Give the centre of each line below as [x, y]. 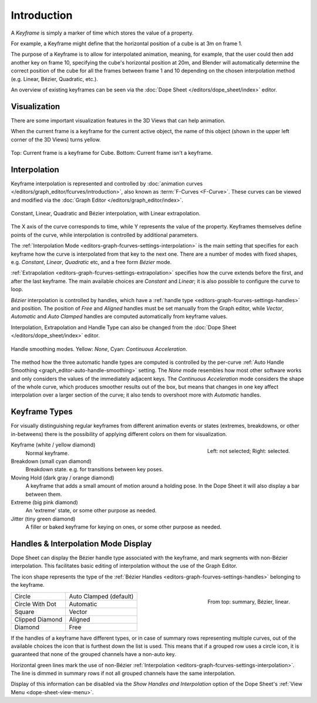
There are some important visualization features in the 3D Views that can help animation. [118, 120]
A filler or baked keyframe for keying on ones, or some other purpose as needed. [124, 527]
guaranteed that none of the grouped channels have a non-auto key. [93, 654]
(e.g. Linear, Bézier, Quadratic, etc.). [54, 79]
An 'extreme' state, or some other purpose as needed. [91, 511]
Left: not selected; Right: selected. [248, 451]
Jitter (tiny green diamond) [43, 519]
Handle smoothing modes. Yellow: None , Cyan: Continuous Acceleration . [99, 349]
